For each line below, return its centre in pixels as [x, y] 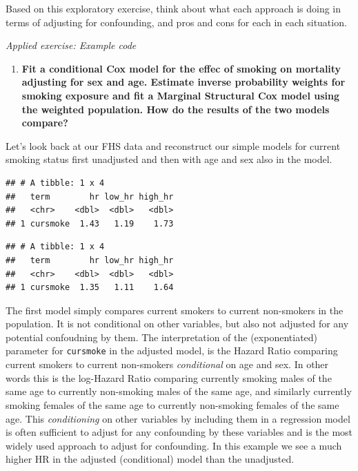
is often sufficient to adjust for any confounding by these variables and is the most [179, 432]
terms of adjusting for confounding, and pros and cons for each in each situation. [176, 22]
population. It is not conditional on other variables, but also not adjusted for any [177, 324]
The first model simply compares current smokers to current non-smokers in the [175, 310]
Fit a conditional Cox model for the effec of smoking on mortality [181, 68]
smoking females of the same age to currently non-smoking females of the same [172, 404]
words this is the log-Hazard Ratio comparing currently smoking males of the [169, 377]
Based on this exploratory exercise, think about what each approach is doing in [173, 8]
